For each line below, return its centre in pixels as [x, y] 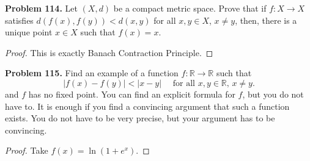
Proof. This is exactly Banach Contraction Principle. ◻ [109, 52]
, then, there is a [266, 20]
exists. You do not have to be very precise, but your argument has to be [140, 118]
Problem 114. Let [41, 8]
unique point [29, 32]
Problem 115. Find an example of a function [92, 73]
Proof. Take [27, 150]
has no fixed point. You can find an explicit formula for [132, 94]
